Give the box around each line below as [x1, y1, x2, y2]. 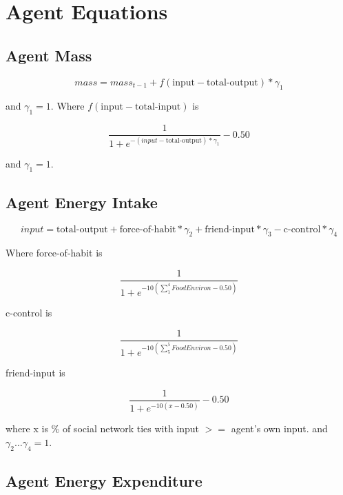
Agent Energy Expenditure [6, 470, 202, 492]
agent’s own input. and [231, 421, 328, 436]
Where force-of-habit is [6, 245, 103, 260]
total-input [135, 102, 181, 112]
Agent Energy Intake [6, 191, 158, 212]
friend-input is [6, 365, 65, 380]
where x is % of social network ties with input [6, 421, 200, 436]
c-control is [6, 305, 52, 320]
